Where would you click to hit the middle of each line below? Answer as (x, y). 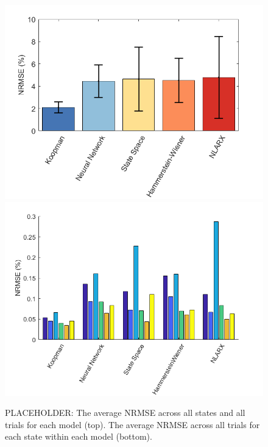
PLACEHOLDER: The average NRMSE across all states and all (125, 413)
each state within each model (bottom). (79, 436)
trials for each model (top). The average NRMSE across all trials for (132, 424)
